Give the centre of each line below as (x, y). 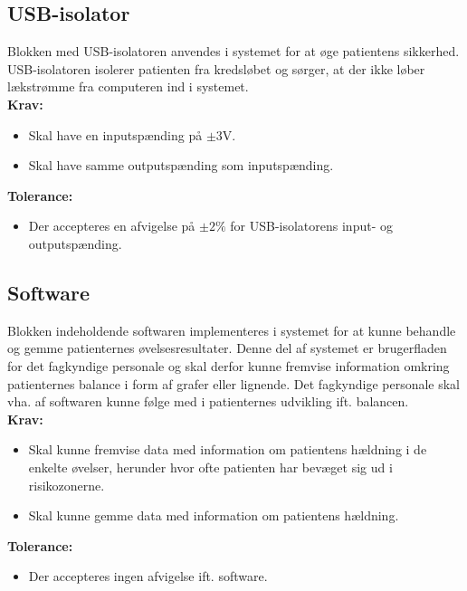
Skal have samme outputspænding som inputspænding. (181, 165)
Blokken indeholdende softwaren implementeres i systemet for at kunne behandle (232, 330)
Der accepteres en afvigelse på (112, 226)
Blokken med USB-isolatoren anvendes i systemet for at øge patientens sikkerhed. (233, 51)
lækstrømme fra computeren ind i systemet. (128, 86)
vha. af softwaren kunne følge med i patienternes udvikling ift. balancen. (208, 401)
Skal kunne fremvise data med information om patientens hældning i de (228, 449)
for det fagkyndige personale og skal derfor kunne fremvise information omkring (229, 365)
